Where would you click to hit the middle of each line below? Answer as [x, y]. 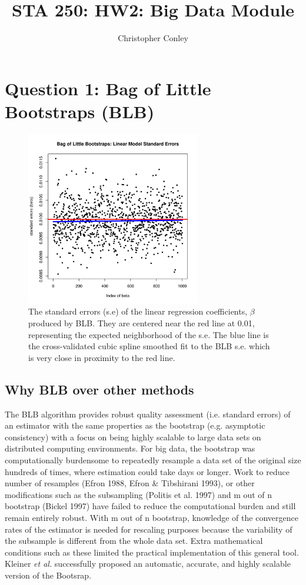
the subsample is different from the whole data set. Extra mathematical [134, 541]
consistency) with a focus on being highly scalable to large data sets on [133, 437]
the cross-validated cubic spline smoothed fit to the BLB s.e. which [149, 346]
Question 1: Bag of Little [108, 88]
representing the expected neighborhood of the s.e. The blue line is [149, 334]
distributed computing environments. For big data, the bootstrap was [130, 448]
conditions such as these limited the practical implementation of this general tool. [152, 552]
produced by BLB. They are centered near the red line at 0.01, [142, 323]
